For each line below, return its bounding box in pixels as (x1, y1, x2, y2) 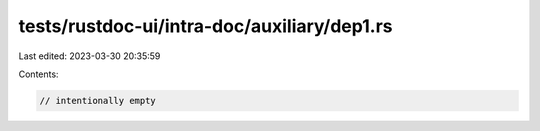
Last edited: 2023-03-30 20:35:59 (18, 50, 161, 62)
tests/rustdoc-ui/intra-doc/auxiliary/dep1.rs (18, 15, 394, 37)
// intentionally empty (39, 95, 157, 106)
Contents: (18, 68, 59, 80)
